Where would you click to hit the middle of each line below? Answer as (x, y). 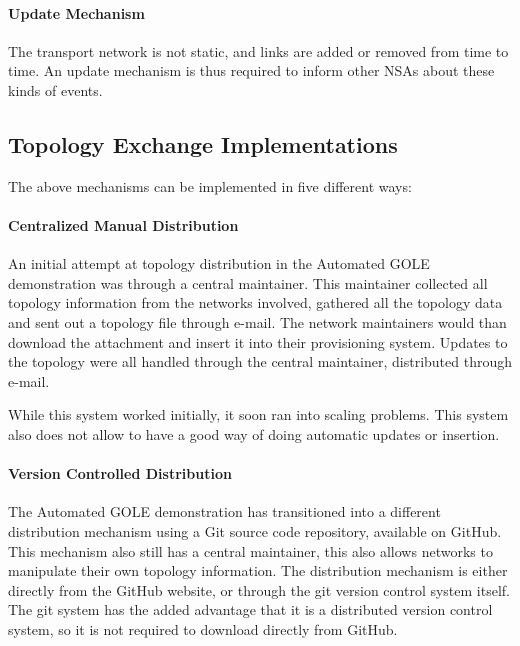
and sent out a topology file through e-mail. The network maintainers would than (257, 321)
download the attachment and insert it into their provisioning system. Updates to (258, 341)
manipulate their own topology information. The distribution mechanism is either (258, 570)
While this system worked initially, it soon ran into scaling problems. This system (258, 414)
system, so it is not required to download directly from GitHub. (203, 628)
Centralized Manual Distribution (123, 224)
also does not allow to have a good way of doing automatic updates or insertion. (254, 433)
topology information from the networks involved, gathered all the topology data (255, 302)
